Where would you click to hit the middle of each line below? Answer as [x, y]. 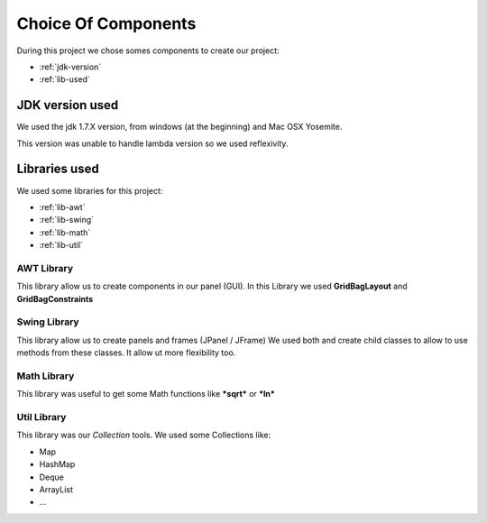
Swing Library [48, 322]
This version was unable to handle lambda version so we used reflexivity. [152, 143]
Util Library [41, 417]
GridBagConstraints [55, 298]
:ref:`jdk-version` [70, 67]
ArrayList [56, 490]
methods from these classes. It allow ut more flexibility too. [126, 353]
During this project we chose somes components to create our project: [148, 50]
